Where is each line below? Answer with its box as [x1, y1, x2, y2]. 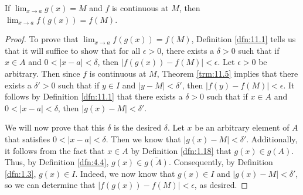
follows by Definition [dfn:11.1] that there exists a [5, 90, 183, 102]
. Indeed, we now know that [75, 167, 175, 179]
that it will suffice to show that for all [5, 44, 141, 56]
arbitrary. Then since [5, 67, 80, 79]
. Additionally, [246, 132, 298, 145]
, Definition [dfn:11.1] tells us [191, 33, 296, 45]
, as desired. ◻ [194, 179, 248, 191]
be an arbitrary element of [195, 121, 290, 134]
